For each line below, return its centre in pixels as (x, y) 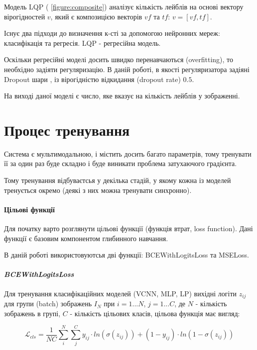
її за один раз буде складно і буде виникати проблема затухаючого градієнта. (121, 163)
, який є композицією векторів (96, 16)
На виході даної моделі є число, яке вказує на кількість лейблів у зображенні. (122, 96)
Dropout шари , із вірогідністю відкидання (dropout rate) (92, 79)
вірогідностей (25, 16)
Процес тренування (67, 130)
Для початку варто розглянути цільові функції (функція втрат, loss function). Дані (128, 228)
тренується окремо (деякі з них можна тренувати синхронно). (98, 190)
